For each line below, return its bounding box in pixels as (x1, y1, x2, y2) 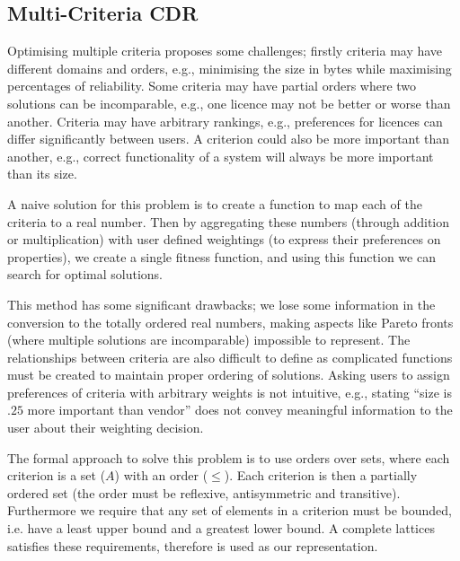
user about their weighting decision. (7, 418, 204, 437)
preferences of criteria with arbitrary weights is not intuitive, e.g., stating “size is (7, 382, 452, 401)
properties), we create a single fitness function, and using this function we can (7, 247, 436, 266)
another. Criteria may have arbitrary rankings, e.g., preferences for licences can (7, 111, 443, 130)
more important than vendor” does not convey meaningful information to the (27, 400, 453, 419)
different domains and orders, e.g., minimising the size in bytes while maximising (7, 58, 452, 77)
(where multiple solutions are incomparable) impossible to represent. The (7, 330, 411, 349)
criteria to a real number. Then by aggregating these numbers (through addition (7, 212, 450, 231)
